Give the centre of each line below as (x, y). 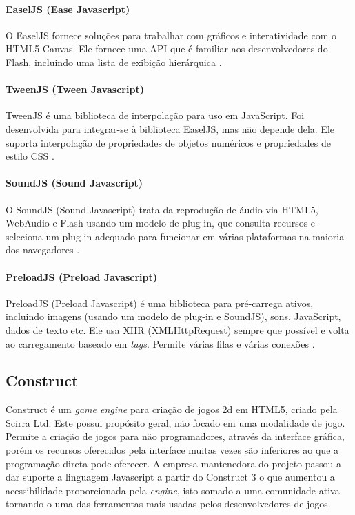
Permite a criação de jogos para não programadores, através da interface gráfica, (175, 436)
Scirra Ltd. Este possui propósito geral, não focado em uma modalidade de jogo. (175, 422)
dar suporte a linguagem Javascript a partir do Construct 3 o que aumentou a (170, 477)
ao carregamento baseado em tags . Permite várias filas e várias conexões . (160, 343)
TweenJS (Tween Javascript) (75, 89)
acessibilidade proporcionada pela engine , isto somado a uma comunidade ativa (173, 490)
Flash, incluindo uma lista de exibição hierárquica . (114, 62)
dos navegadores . (43, 250)
